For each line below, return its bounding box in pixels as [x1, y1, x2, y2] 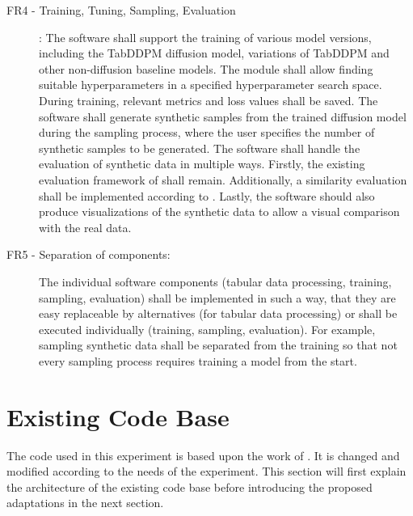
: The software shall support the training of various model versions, [39, 28, 372, 45]
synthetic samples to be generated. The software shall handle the [39, 139, 360, 156]
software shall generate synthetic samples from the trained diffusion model [39, 108, 407, 125]
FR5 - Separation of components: [6, 246, 171, 263]
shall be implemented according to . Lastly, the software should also [39, 187, 375, 204]
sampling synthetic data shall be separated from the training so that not [39, 336, 398, 353]
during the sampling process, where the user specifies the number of [39, 124, 375, 141]
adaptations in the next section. [6, 494, 164, 511]
